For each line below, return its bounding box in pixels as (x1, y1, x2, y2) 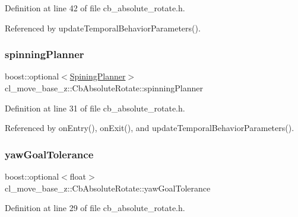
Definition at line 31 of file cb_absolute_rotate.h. (5, 101, 185, 114)
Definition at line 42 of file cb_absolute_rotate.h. (5, 2, 185, 14)
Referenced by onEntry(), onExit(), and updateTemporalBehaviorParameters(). (5, 122, 294, 134)
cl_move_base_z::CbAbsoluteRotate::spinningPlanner (5, 82, 203, 94)
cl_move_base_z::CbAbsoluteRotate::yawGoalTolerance (5, 181, 211, 194)
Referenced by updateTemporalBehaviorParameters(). (5, 21, 201, 34)
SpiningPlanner (69, 70, 126, 82)
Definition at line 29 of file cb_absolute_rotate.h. (5, 202, 185, 214)
